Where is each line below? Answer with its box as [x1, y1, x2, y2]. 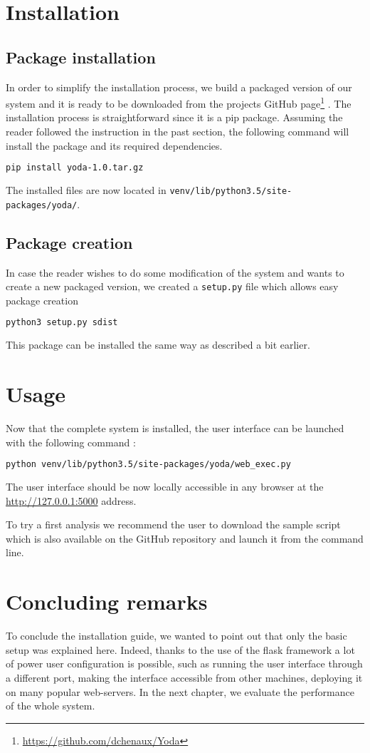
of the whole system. [6, 698, 95, 713]
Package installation [6, 46, 156, 68]
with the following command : [6, 434, 136, 449]
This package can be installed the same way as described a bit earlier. [6, 337, 310, 352]
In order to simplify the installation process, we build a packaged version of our [6, 79, 352, 94]
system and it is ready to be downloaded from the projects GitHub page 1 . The [6, 94, 351, 111]
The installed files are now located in [6, 183, 166, 198]
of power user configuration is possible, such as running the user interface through [6, 656, 363, 671]
